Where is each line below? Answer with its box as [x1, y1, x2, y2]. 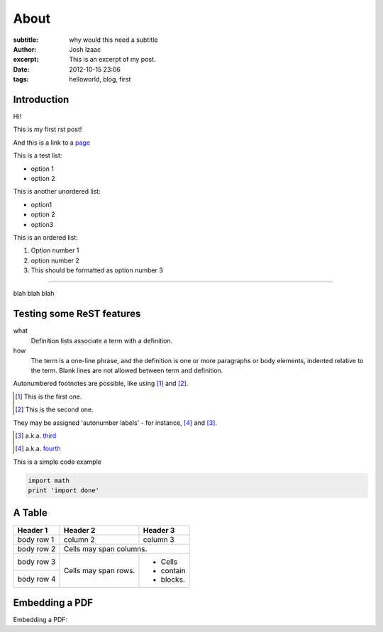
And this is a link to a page [13, 138, 91, 147]
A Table [13, 507, 48, 519]
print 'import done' [28, 487, 99, 494]
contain [160, 565, 186, 575]
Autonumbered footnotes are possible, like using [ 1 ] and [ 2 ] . [13, 379, 189, 388]
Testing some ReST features [13, 308, 141, 320]
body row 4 [17, 574, 56, 584]
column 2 [63, 534, 95, 544]
